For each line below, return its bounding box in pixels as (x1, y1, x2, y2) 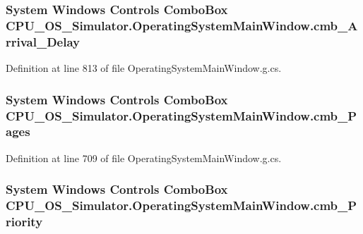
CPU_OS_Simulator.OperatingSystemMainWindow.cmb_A (6, 16, 358, 34)
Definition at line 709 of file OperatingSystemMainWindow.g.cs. (6, 150, 282, 165)
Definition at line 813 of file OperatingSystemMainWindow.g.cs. (6, 61, 282, 75)
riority (6, 213, 43, 230)
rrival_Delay (6, 32, 81, 50)
